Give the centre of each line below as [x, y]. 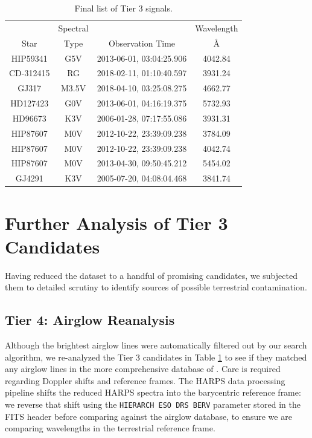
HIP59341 [29, 58]
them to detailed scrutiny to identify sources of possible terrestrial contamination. [156, 287]
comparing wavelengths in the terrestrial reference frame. [110, 428]
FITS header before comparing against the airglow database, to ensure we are [148, 416]
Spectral [73, 28]
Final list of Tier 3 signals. [123, 8]
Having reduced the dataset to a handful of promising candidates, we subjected [151, 275]
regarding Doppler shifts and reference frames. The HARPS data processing [145, 380]
